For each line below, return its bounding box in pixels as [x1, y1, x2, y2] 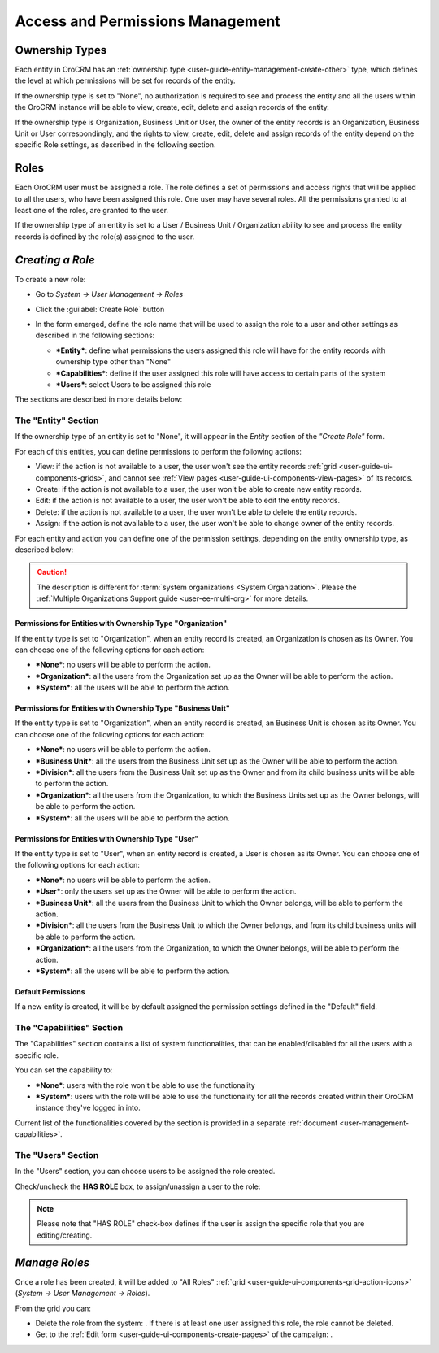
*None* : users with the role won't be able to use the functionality [35, 1080, 255, 1090]
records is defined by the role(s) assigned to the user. [15, 232, 195, 241]
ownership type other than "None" [55, 357, 172, 367]
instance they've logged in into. [35, 1103, 141, 1113]
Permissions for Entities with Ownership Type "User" [15, 833, 199, 843]
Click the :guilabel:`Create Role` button [35, 304, 165, 314]
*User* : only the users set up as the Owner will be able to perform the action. [35, 886, 297, 896]
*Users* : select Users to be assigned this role [55, 379, 211, 389]
